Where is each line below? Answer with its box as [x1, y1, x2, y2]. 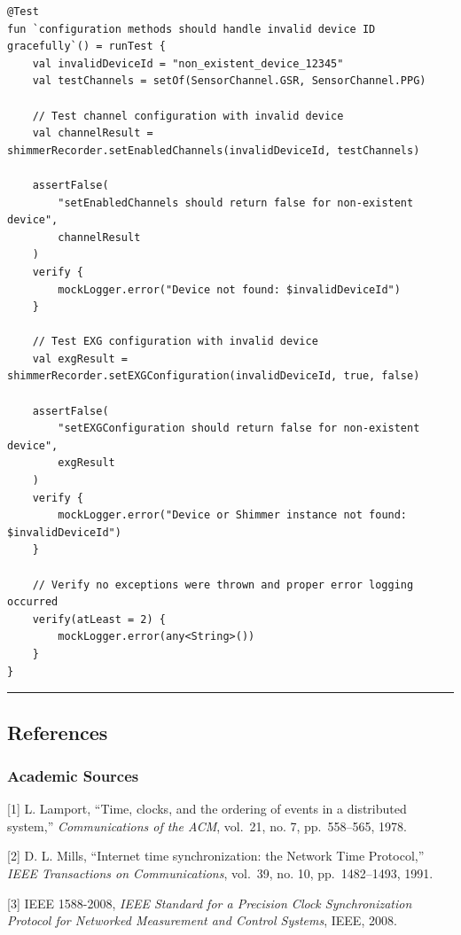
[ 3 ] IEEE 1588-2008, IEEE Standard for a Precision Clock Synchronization [7, 893, 412, 912]
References [7, 718, 108, 745]
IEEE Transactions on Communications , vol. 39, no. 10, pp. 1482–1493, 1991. [7, 863, 434, 882]
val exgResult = [32, 352, 129, 365]
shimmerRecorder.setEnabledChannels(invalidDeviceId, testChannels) [7, 144, 420, 157]
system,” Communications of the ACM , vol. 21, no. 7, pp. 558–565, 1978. [7, 816, 407, 835]
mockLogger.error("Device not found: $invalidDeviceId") [58, 283, 401, 296]
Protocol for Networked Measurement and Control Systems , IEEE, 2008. [7, 911, 397, 930]
